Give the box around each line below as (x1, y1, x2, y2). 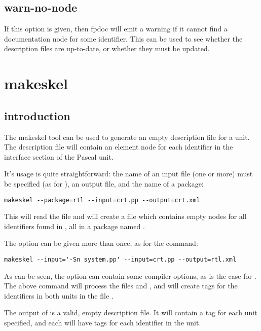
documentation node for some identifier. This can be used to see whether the (4, 33, 243, 44)
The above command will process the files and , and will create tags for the (4, 280, 238, 291)
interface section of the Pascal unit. (4, 151, 114, 162)
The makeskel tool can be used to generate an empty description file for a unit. (4, 131, 250, 142)
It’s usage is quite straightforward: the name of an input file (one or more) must (4, 168, 253, 179)
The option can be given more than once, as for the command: (4, 238, 198, 248)
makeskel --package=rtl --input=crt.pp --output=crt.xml (4, 196, 200, 204)
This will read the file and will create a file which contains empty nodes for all (4, 211, 247, 222)
